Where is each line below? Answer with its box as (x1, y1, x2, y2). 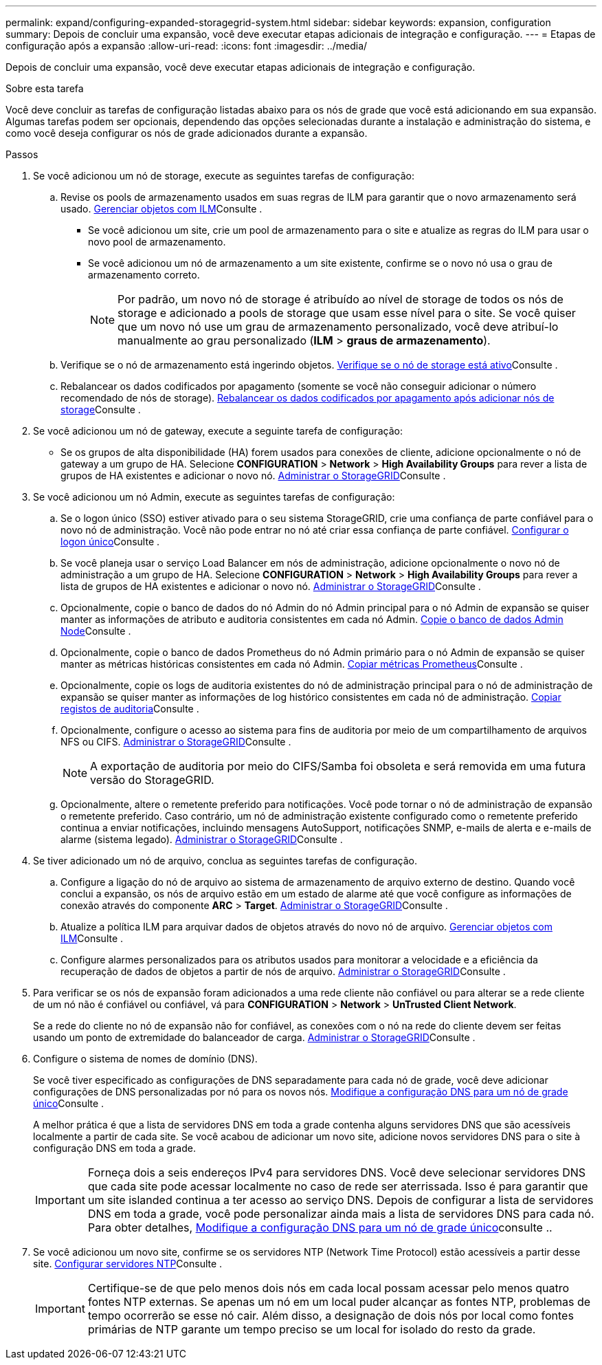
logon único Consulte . (60, 536, 160, 547)
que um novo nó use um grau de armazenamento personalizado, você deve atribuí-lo (118, 320, 559, 334)
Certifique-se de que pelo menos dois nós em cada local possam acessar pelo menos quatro (87, 1281, 570, 1295)
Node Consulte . (60, 625, 131, 637)
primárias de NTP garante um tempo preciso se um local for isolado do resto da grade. (87, 1322, 536, 1336)
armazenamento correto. (88, 269, 200, 281)
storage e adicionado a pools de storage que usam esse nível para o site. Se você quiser (118, 306, 576, 320)
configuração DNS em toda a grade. (33, 1142, 196, 1154)
